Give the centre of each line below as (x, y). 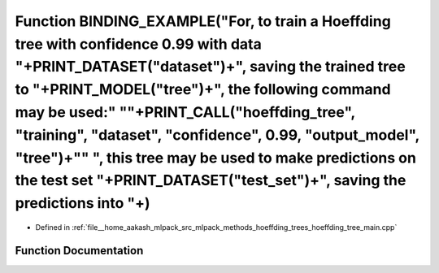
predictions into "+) (83, 204)
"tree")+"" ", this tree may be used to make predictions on (215, 158)
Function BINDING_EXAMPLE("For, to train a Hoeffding (203, 21)
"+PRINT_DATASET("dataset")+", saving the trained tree (210, 67)
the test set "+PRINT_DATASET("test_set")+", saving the (211, 181)
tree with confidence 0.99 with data (138, 44)
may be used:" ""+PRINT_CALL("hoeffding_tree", (185, 112)
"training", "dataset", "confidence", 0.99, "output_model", (217, 135)
